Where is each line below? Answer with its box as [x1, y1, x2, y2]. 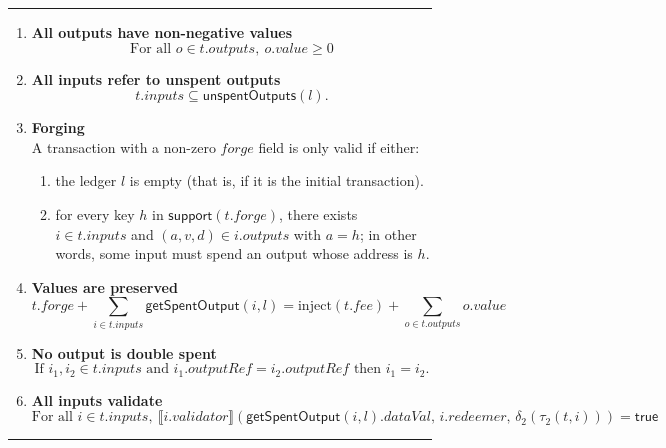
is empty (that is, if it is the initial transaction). [129, 170, 424, 191]
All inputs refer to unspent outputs [31, 68, 281, 89]
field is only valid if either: [258, 136, 420, 157]
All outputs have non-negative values [31, 22, 293, 42]
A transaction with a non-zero [31, 136, 216, 157]
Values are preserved [31, 276, 178, 297]
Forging [31, 117, 85, 138]
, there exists [279, 203, 358, 224]
